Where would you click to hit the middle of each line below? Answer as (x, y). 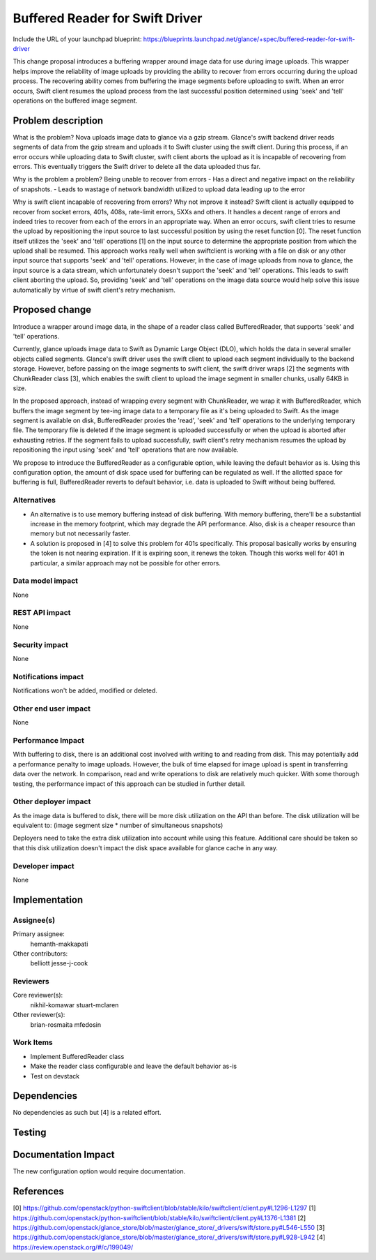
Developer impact (44, 866)
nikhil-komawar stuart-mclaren (75, 1005)
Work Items (33, 1042)
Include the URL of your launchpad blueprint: (77, 39)
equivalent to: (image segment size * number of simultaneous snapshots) (118, 825)
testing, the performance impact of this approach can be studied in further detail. (130, 784)
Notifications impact (48, 676)
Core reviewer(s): (38, 995)
